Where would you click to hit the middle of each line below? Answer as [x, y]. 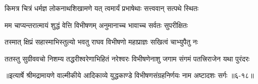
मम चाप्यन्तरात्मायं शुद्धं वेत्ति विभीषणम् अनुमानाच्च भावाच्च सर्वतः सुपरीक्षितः [96, 25]
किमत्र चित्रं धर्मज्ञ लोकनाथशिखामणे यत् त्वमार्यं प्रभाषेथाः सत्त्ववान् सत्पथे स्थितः [102, 8]
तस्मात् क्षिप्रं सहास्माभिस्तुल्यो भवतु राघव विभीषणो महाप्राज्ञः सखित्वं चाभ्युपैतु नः [101, 42]
